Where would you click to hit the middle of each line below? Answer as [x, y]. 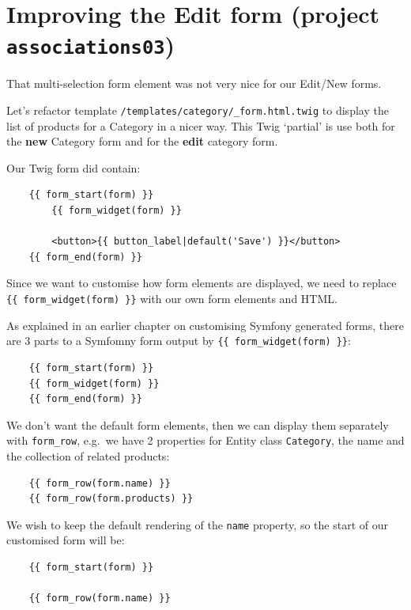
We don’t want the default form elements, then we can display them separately [198, 424]
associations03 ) [91, 45]
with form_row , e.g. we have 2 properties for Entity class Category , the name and [205, 440]
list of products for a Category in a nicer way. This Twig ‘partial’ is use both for [201, 125]
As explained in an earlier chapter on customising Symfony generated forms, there [205, 325]
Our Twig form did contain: [74, 167]
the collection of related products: [88, 455]
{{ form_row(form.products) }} [111, 499]
